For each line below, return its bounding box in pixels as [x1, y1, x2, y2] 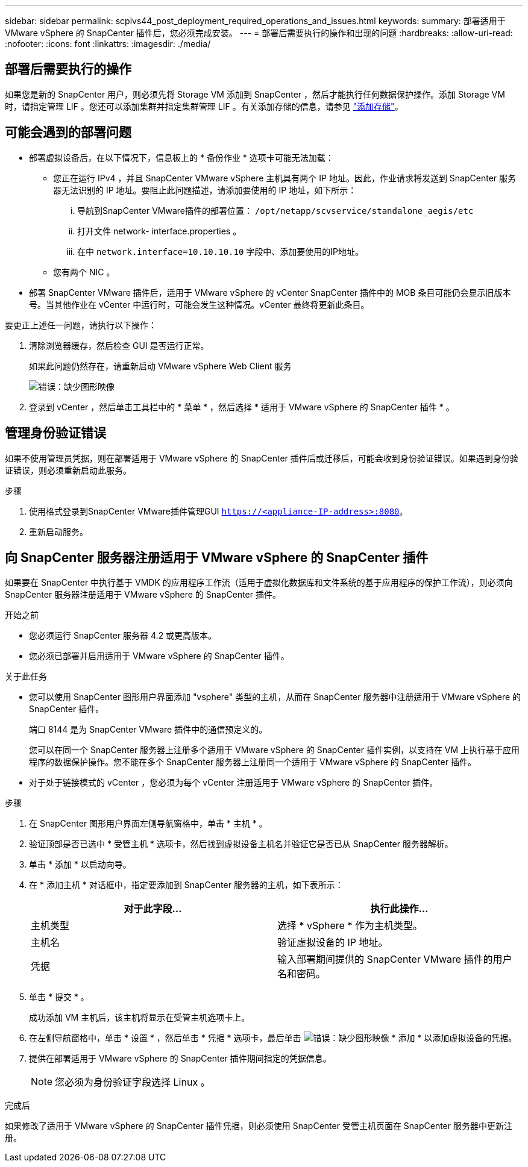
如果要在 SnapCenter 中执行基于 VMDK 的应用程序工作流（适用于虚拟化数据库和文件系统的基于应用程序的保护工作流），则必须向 [5, 577, 513, 588]
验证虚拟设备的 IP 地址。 [277, 936, 388, 949]
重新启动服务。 [29, 526, 88, 537]
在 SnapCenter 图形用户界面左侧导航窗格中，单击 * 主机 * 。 [29, 818, 268, 829]
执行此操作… [370, 903, 429, 915]
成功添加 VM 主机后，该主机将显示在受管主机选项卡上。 [29, 1012, 250, 1023]
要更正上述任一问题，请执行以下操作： [5, 319, 157, 330]
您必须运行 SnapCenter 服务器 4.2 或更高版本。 [29, 630, 217, 641]
